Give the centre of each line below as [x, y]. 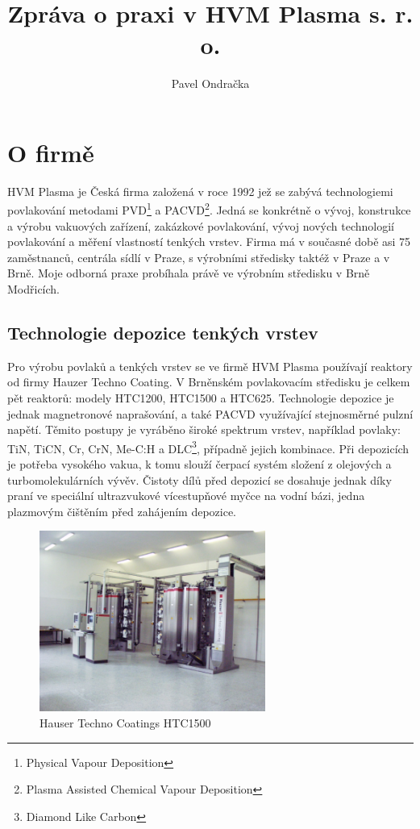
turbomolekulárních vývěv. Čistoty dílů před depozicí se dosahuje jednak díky [200, 479]
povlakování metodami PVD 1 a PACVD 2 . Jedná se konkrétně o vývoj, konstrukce [209, 209]
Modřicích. [34, 289]
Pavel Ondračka [210, 83]
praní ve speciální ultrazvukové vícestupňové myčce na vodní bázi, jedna [186, 496]
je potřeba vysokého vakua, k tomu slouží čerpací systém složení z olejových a [200, 464]
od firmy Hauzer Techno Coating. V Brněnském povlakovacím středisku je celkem [209, 382]
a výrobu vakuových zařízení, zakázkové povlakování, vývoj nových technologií [201, 225]
